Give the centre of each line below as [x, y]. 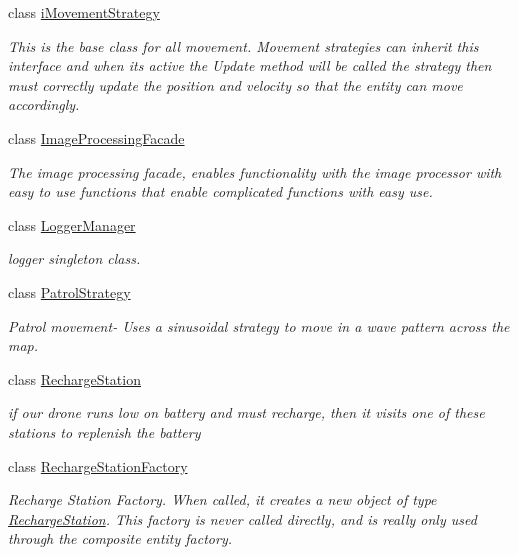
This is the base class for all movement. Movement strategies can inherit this [243, 45]
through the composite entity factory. [120, 538]
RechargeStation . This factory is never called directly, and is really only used [242, 518]
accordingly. [44, 104]
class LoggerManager [72, 224]
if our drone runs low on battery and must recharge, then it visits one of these [246, 412]
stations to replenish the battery [104, 431]
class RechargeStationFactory [98, 465]
